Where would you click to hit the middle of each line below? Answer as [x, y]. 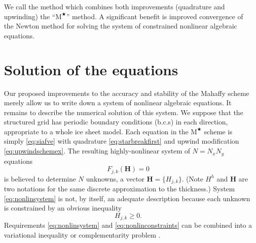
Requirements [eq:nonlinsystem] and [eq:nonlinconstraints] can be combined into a [128, 225]
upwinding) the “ [30, 16]
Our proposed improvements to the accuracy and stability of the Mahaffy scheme [127, 93]
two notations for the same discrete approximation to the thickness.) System [119, 189]
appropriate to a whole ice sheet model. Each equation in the [96, 131]
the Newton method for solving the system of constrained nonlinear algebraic [121, 26]
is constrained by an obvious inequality [63, 208]
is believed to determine [40, 178]
